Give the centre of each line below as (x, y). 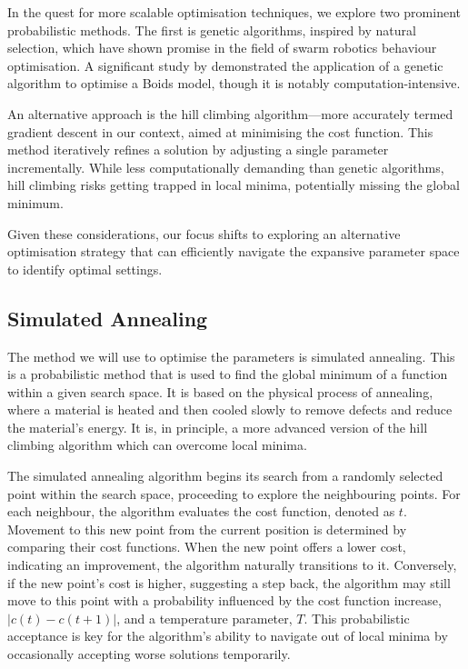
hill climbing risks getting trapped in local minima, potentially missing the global (234, 185)
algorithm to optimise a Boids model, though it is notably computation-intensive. (234, 83)
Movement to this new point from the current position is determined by (207, 529)
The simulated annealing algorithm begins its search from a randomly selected (225, 476)
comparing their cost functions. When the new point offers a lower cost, (207, 547)
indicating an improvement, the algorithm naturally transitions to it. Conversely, (232, 565)
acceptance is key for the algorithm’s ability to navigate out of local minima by (228, 636)
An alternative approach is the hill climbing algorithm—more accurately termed (230, 113)
